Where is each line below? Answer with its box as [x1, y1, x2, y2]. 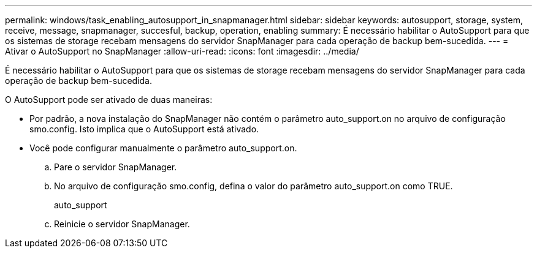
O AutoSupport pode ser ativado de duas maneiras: [5, 94, 213, 105]
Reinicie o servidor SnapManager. [54, 219, 190, 229]
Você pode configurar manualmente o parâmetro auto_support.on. [29, 143, 297, 153]
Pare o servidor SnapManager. [54, 162, 177, 172]
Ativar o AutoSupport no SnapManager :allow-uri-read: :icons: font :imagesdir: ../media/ [5, 46, 359, 56]
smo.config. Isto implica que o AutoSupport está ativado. [29, 124, 259, 134]
